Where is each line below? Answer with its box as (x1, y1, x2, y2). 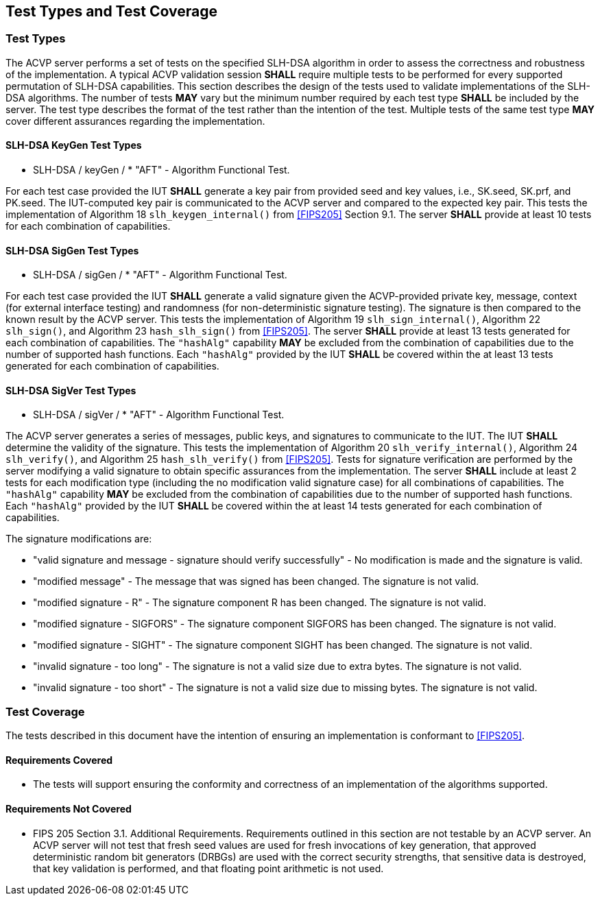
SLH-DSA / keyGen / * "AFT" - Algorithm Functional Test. (33, 164, 290, 176)
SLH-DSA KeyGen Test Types (5, 139, 142, 152)
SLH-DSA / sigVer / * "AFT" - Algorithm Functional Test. (33, 409, 285, 421)
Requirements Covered (5, 754, 113, 766)
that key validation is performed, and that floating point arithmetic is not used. (33, 862, 384, 874)
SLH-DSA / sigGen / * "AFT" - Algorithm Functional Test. (33, 269, 287, 281)
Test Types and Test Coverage (5, 3, 217, 20)
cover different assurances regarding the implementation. (5, 115, 265, 127)
